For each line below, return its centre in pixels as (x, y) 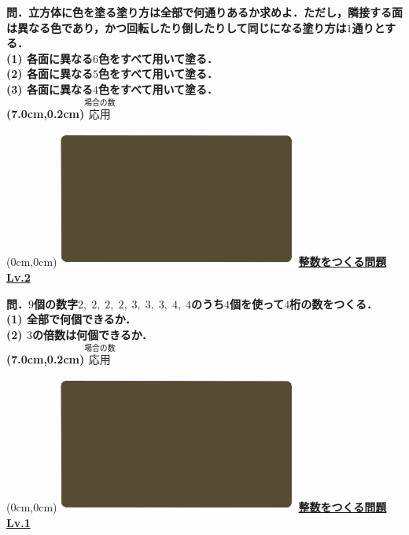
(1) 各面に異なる (50, 58)
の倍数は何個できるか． (92, 334)
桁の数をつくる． (334, 303)
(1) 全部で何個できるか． (71, 319)
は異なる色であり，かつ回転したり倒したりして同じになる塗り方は (177, 27)
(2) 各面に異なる (50, 74)
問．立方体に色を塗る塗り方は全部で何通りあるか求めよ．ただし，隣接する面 (204, 12)
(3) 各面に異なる (50, 89)
